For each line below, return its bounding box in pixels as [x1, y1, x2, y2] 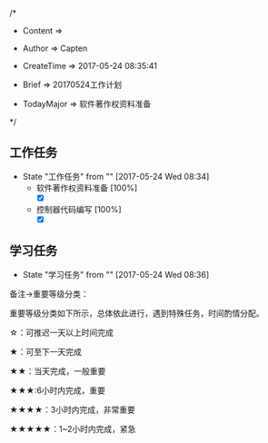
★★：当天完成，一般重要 [9, 365, 106, 376]
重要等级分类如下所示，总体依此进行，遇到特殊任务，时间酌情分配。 [9, 308, 264, 319]
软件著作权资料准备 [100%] [35, 182, 138, 193]
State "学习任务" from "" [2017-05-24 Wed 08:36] [22, 269, 210, 280]
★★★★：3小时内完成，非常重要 [9, 404, 136, 415]
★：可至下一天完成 [9, 346, 82, 357]
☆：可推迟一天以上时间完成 [9, 327, 114, 338]
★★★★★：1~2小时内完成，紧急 [9, 423, 136, 434]
